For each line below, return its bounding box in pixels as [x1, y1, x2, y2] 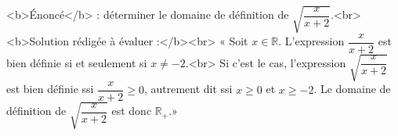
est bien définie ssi [6, 81, 94, 97]
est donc [111, 102, 152, 119]
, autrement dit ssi [143, 81, 233, 97]
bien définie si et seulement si [6, 54, 147, 70]
